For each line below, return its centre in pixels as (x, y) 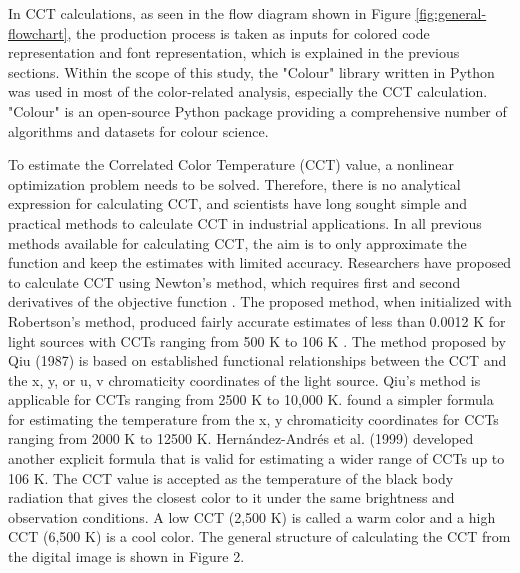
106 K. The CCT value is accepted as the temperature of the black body (231, 477)
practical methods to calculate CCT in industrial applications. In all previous (245, 222)
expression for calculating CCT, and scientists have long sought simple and (238, 203)
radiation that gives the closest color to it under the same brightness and (231, 497)
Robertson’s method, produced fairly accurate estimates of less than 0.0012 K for (257, 320)
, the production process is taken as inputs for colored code (248, 32)
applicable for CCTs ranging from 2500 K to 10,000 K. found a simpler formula (251, 399)
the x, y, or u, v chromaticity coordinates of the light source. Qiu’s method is (244, 379)
